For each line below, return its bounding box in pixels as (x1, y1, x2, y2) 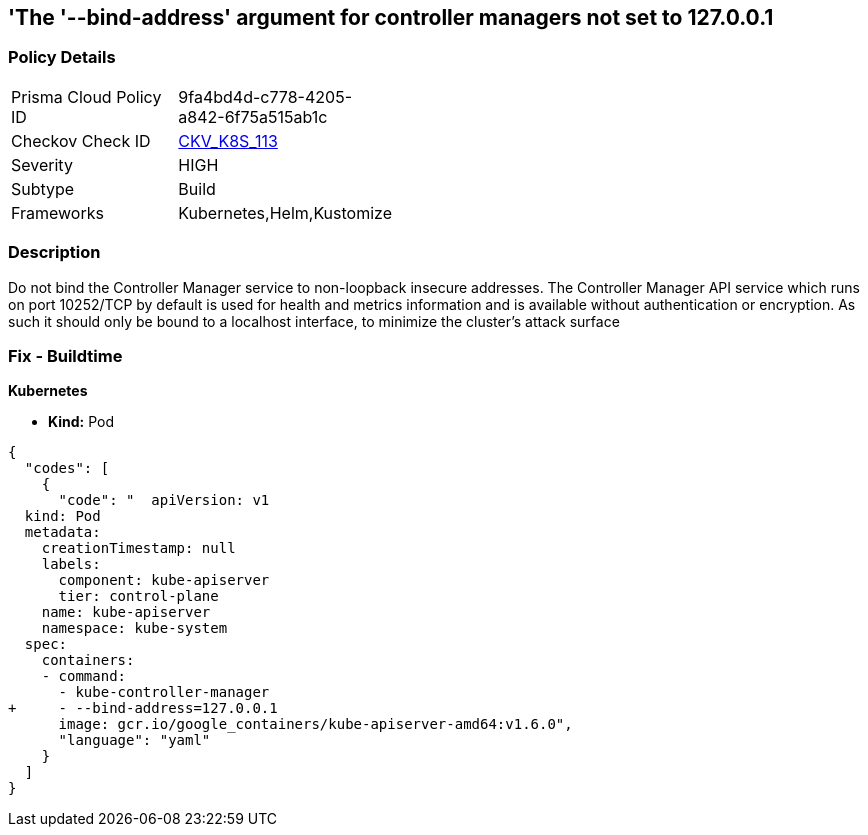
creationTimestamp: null (41, 540, 236, 557)
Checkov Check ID (11, 130, 151, 151)
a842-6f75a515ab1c (178, 106, 328, 127)
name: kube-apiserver (41, 604, 211, 621)
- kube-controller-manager (58, 684, 270, 701)
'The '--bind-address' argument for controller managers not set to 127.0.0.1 (8, 5, 774, 30)
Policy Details (8, 47, 116, 68)
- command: (41, 668, 127, 685)
